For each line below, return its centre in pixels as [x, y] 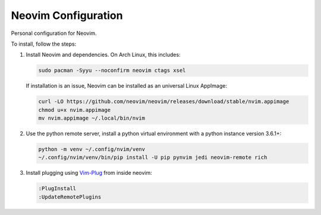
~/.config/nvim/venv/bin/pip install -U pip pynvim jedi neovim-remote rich [153, 158]
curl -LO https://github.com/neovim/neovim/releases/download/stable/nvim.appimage [164, 102]
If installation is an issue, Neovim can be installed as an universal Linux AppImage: [126, 86]
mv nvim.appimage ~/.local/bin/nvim [92, 118]
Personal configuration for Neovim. [54, 33]
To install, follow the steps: [44, 44]
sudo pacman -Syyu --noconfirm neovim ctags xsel [112, 70]
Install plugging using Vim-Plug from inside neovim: [89, 173]
